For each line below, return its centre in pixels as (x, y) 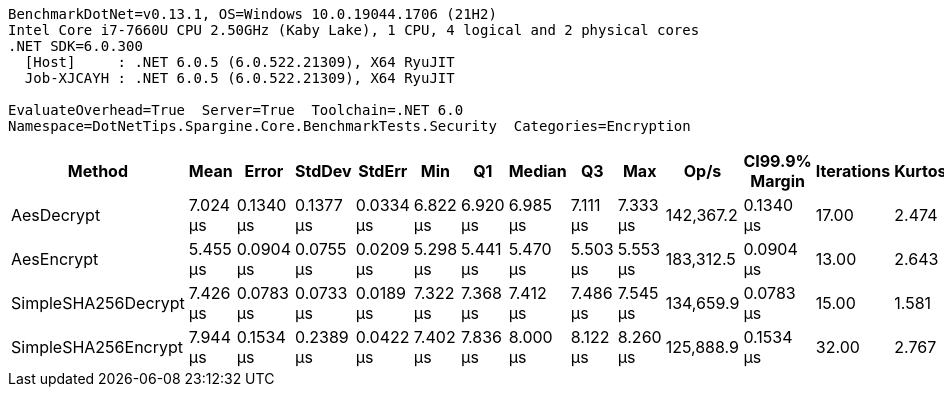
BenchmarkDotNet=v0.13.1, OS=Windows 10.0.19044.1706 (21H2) (252, 14)
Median (537, 171)
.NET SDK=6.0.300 (75, 46)
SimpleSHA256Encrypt (97, 347)
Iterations (853, 171)
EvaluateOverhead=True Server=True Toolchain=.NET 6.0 (236, 110)
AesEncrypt (55, 259)
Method (98, 171)
